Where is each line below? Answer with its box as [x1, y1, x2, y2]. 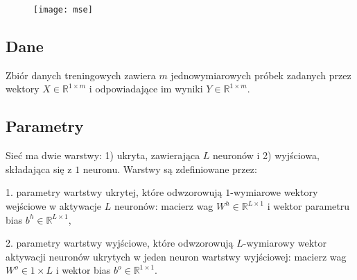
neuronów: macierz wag [114, 199, 214, 213]
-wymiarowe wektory [230, 185, 318, 199]
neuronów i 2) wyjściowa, [213, 148, 320, 163]
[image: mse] [33, 5, 93, 15]
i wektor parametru [267, 199, 350, 213]
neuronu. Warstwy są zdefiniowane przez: [82, 161, 257, 176]
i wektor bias [55, 263, 111, 277]
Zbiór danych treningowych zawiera [6, 67, 156, 82]
